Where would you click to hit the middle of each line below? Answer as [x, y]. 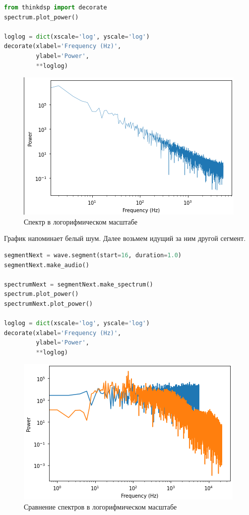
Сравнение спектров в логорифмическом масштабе [100, 507]
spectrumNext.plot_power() [48, 304]
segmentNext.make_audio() [47, 265]
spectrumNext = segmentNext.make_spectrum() [79, 284]
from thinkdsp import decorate [56, 7]
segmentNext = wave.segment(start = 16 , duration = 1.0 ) [93, 255]
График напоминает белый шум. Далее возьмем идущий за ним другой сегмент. [125, 238]
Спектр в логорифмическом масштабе [81, 221]
